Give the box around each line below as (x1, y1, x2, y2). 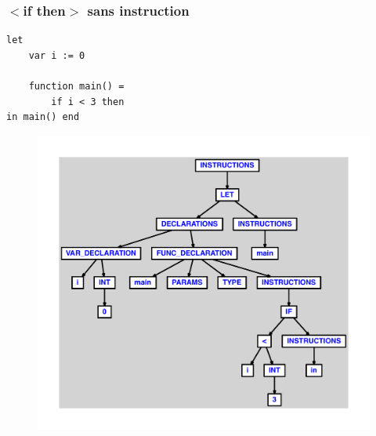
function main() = (28, 81, 125, 92)
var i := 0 (28, 49, 85, 61)
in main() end (6, 111, 80, 123)
